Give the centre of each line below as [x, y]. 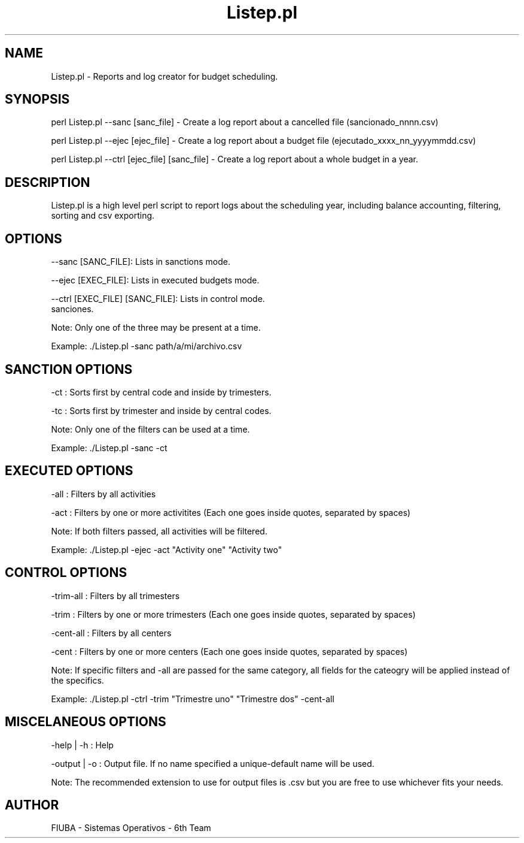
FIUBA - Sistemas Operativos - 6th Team [131, 828]
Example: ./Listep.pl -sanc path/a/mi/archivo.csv [147, 346]
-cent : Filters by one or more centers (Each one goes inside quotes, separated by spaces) [229, 651]
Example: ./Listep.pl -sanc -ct [109, 448]
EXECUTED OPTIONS [69, 471]
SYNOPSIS [37, 99]
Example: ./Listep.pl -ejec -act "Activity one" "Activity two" [167, 549]
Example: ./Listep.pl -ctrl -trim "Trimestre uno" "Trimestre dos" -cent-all [193, 699]
